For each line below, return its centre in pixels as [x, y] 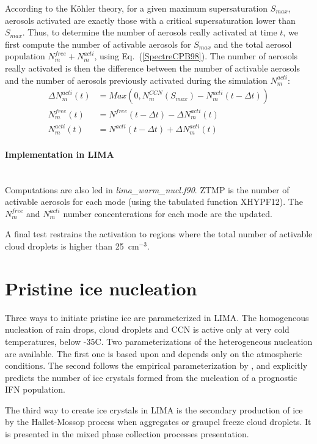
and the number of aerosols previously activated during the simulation [136, 80]
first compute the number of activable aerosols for [98, 44]
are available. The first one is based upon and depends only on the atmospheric [154, 353]
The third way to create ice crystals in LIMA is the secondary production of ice [154, 409]
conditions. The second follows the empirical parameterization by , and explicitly [156, 365]
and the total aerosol [253, 44]
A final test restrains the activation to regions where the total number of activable [159, 234]
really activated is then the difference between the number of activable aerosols [152, 68]
